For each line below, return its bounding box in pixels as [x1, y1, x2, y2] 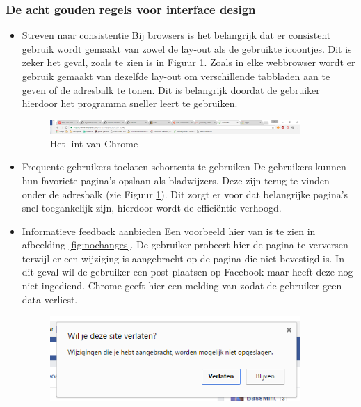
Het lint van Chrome [49, 136, 138, 150]
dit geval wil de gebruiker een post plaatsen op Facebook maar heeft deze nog [22, 264, 353, 279]
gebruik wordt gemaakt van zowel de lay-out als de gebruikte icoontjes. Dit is [22, 41, 352, 56]
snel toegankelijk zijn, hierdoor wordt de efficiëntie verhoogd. [22, 200, 282, 215]
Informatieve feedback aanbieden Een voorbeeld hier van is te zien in [22, 223, 316, 238]
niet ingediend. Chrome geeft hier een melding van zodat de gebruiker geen [22, 278, 342, 293]
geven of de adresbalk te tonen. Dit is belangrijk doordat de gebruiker [22, 82, 320, 97]
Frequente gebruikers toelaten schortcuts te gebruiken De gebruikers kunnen [22, 159, 346, 174]
